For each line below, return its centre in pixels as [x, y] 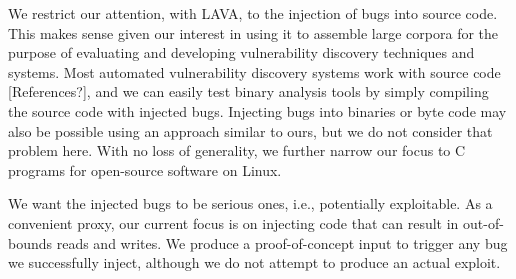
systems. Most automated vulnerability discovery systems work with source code [254, 71]
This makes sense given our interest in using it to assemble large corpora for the [253, 32]
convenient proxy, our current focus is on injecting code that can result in [233, 222]
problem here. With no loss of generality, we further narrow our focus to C [237, 150]
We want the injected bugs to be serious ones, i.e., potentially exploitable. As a [250, 203]
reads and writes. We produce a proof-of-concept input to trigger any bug [282, 242]
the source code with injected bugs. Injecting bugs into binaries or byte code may [257, 110]
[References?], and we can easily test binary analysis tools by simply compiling [248, 91]
